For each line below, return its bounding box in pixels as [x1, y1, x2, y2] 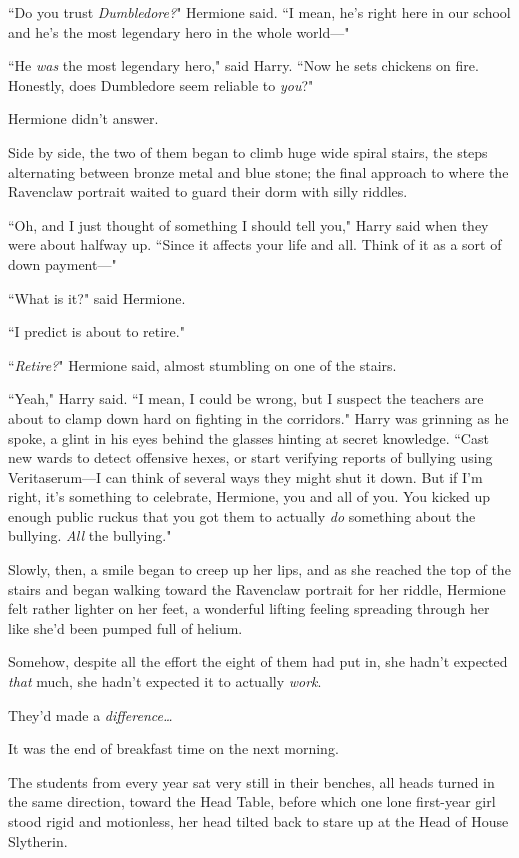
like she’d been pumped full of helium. [8, 617, 243, 638]
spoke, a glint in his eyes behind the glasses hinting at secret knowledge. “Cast [8, 427, 489, 448]
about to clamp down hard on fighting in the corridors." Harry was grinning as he [8, 407, 509, 428]
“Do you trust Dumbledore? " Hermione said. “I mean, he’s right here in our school [8, 2, 511, 22]
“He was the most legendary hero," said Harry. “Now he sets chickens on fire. [8, 55, 479, 76]
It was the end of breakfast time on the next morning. [8, 738, 339, 759]
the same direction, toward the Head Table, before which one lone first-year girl [8, 791, 496, 812]
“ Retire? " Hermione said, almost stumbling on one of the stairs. [8, 354, 397, 375]
